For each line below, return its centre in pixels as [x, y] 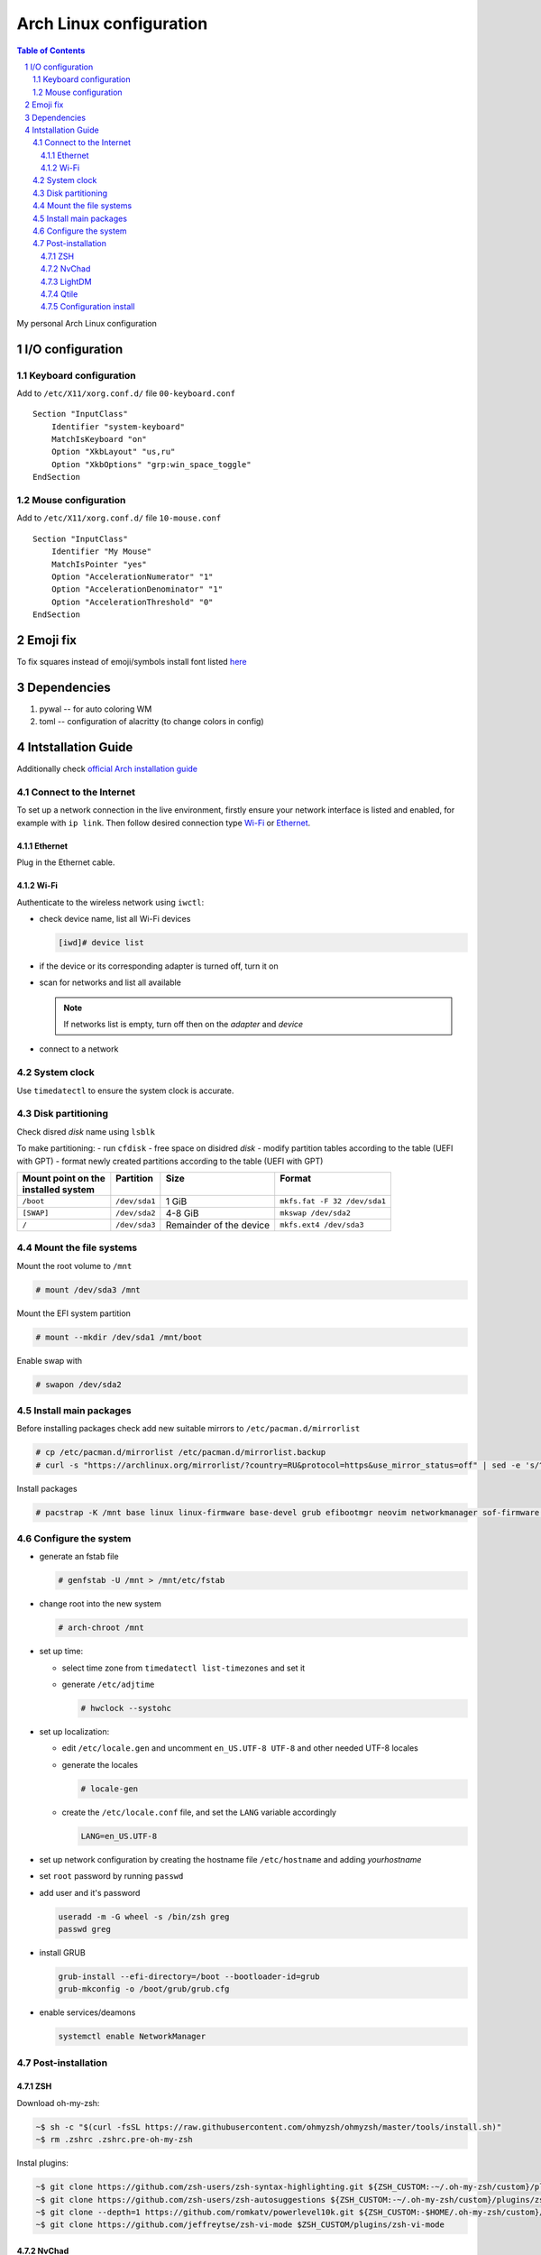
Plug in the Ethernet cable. [66, 862]
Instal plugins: [43, 2163]
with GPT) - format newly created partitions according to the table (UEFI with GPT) [170, 1161]
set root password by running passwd [111, 1876]
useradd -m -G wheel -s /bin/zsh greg [144, 1916]
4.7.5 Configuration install [88, 307]
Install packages [47, 1488]
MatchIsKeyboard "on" [99, 439]
